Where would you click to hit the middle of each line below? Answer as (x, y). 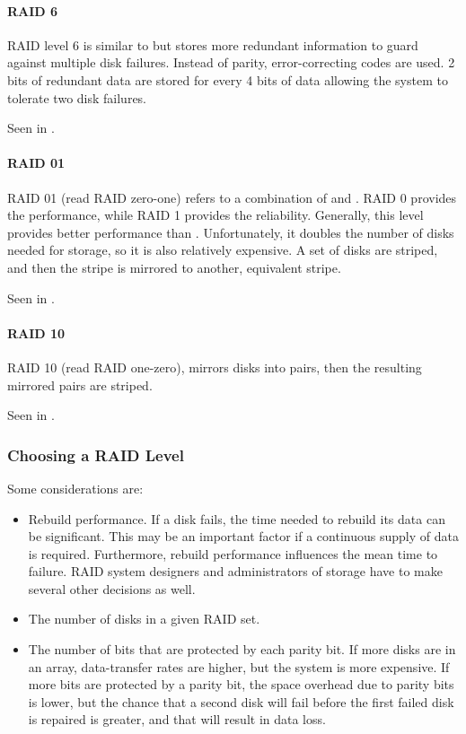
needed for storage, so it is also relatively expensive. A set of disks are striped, (223, 250)
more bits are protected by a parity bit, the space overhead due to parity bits (241, 684)
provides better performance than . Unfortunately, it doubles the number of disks (231, 232)
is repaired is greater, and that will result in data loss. (177, 719)
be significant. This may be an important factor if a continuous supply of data (243, 536)
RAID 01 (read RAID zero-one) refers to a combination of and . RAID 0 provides (232, 197)
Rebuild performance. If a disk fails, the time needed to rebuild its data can (237, 518)
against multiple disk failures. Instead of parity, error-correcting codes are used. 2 (231, 62)
